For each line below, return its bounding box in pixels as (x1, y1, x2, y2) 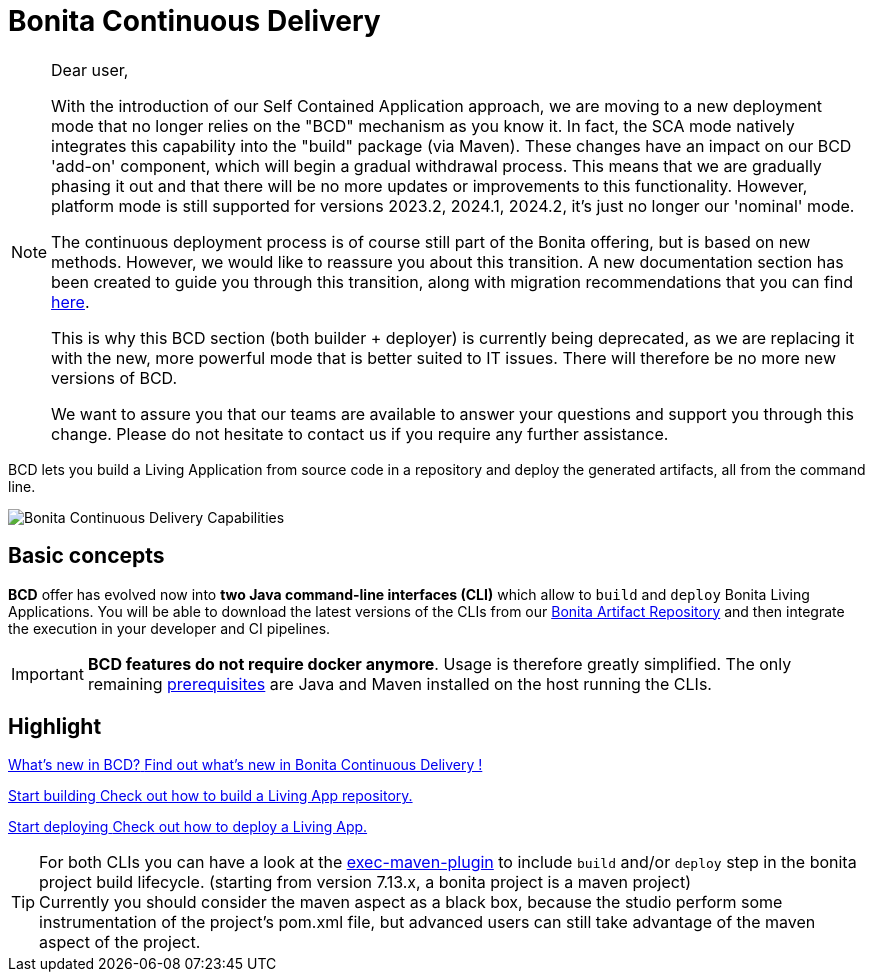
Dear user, (51, 59, 129, 80)
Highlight (8, 714, 102, 740)
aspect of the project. (39, 932, 201, 953)
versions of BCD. (51, 367, 178, 388)
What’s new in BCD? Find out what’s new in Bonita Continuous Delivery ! (8, 756, 483, 774)
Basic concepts (8, 543, 165, 569)
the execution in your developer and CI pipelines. (8, 619, 331, 637)
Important (11, 663, 84, 684)
